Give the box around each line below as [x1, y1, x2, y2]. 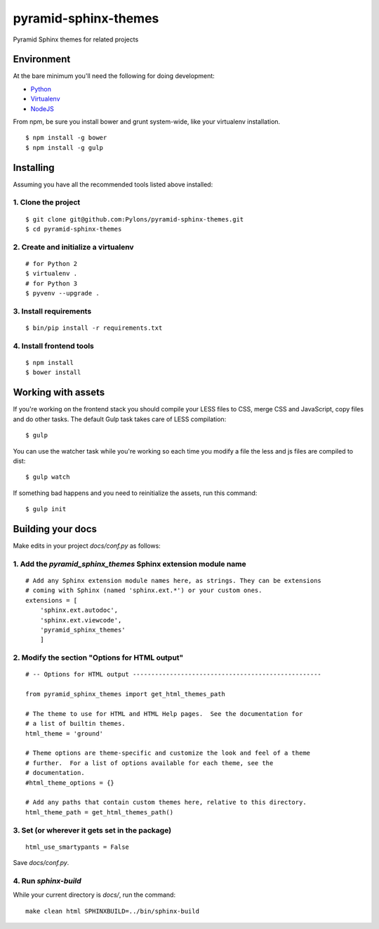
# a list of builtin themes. [25, 719, 126, 728]
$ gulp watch [25, 473, 70, 481]
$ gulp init [25, 505, 67, 513]
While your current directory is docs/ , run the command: [13, 890, 175, 899]
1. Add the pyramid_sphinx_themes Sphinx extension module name [13, 559, 246, 569]
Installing [13, 162, 55, 174]
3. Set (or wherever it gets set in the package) [13, 825, 172, 835]
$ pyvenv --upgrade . [25, 289, 100, 297]
